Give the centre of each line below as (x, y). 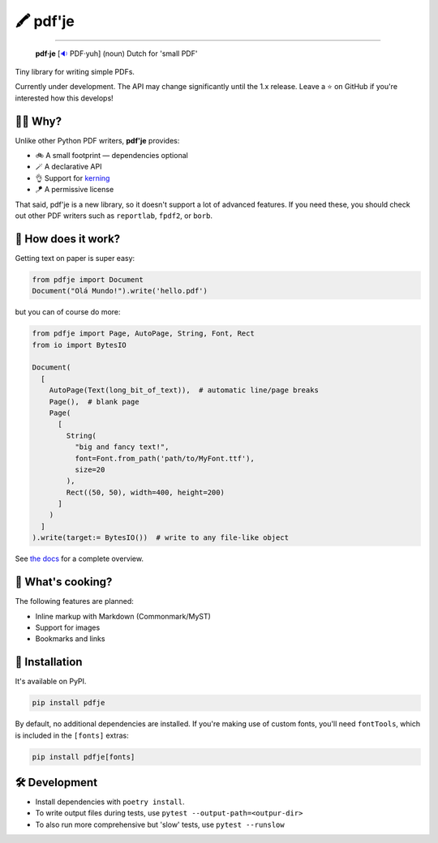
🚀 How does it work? (68, 239)
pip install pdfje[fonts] (84, 757)
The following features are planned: (74, 601)
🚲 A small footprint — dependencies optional (112, 156)
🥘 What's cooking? (64, 582)
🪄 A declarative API (69, 167)
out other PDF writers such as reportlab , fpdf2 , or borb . (114, 216)
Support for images (68, 627)
